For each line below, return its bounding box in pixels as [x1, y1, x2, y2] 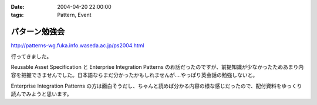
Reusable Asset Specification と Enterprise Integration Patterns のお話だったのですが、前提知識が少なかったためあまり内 [11, 64, 304, 71]
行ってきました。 [11, 52, 52, 60]
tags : [11, 12, 24, 19]
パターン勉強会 [11, 27, 65, 37]
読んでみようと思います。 [11, 90, 72, 97]
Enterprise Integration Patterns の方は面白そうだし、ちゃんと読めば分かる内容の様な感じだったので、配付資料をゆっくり [11, 82, 302, 89]
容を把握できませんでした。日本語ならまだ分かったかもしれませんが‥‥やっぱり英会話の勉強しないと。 [11, 72, 258, 79]
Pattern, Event [57, 12, 92, 19]
